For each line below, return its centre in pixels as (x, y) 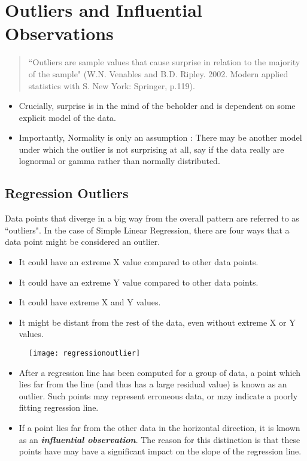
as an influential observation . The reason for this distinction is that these (159, 439)
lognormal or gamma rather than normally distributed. (119, 161)
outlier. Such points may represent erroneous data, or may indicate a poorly (158, 395)
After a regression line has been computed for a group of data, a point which (160, 372)
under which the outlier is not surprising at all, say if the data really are (151, 149)
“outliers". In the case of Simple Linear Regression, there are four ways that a (147, 230)
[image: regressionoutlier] (85, 354)
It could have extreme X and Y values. (90, 302)
